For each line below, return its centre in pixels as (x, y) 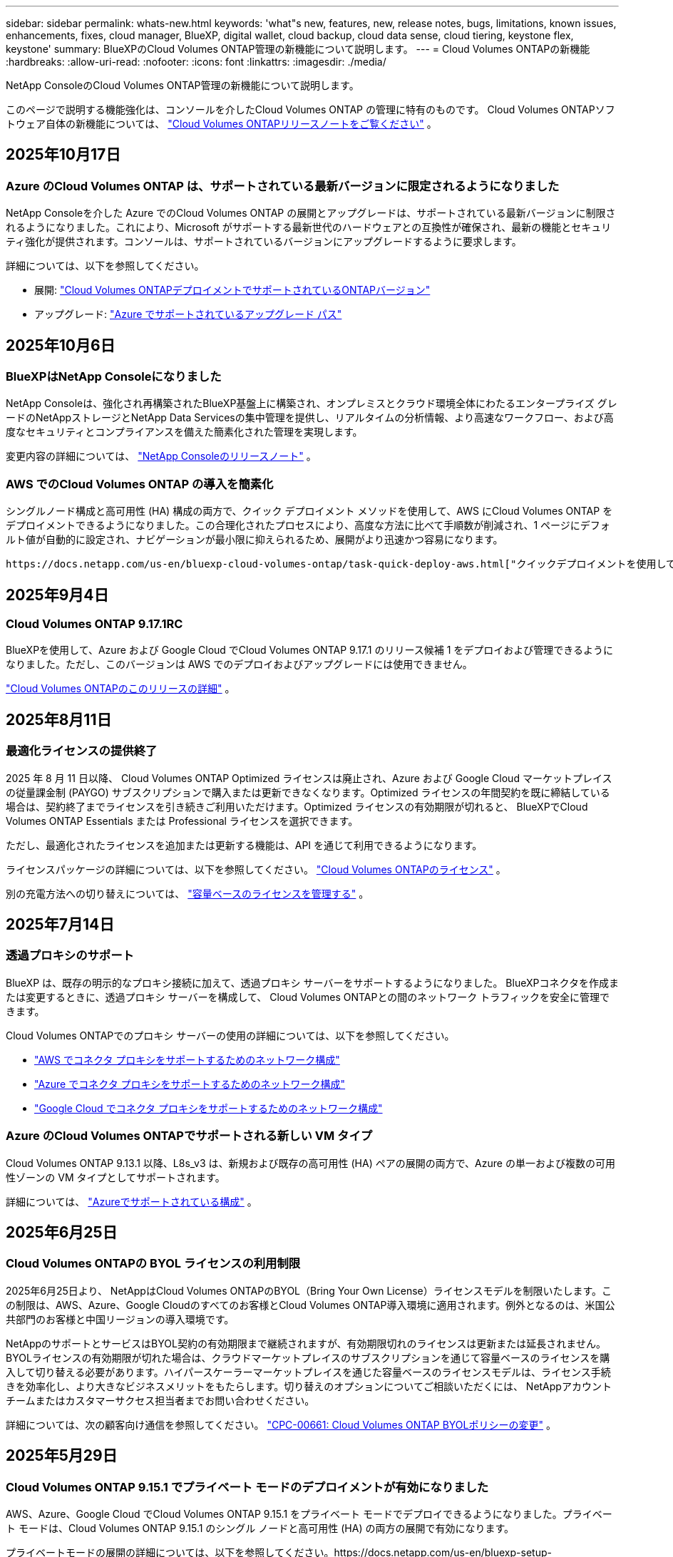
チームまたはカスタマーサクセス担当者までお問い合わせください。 (160, 1400)
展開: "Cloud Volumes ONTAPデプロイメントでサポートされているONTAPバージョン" (232, 290)
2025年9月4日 (57, 595)
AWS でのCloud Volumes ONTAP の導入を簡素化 (140, 484)
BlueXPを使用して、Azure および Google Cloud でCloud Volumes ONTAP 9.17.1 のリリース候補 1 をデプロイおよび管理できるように (310, 650)
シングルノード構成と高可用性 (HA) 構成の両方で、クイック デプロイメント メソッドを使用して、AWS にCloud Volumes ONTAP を (309, 511)
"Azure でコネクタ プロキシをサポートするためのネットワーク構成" (190, 1084)
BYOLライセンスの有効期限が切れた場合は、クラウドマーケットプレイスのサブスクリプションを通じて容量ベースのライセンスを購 (308, 1357)
